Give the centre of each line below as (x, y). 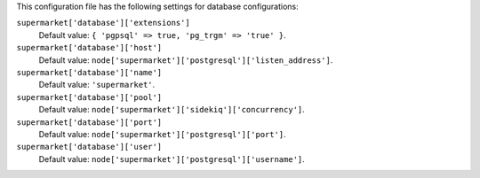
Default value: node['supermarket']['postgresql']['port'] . (162, 134)
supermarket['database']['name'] (89, 72)
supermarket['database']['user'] (89, 147)
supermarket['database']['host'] (89, 48)
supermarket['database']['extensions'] (103, 23)
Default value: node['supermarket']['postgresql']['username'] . (172, 159)
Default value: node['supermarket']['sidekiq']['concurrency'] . (172, 110)
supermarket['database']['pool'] (89, 97)
